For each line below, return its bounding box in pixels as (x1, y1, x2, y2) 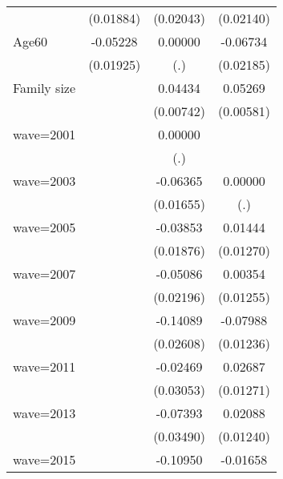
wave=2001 (13, 125, 76, 143)
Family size (13, 78, 76, 97)
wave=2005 (13, 218, 76, 236)
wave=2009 (13, 311, 76, 329)
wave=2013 (13, 404, 76, 422)
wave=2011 (13, 357, 76, 376)
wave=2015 (13, 450, 76, 469)
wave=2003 (13, 171, 76, 190)
